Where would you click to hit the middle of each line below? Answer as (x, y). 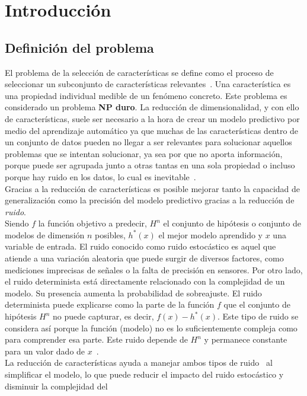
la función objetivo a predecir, (92, 223)
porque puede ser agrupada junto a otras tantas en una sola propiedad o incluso (150, 165)
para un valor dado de (45, 351)
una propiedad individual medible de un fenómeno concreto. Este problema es (146, 95)
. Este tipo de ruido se (258, 316)
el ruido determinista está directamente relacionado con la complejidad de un (145, 281)
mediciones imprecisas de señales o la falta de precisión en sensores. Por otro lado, (154, 269)
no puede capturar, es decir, (103, 316)
